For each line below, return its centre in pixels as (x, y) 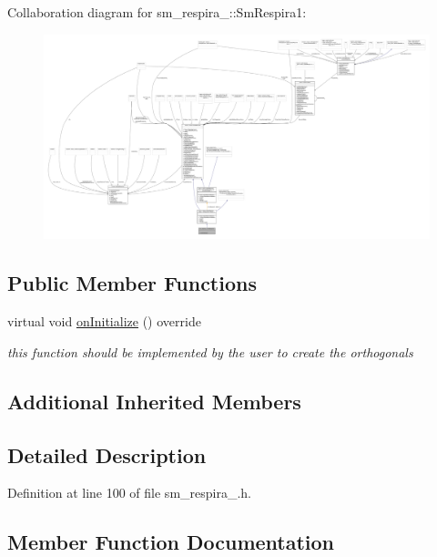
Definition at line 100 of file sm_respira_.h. (130, 493)
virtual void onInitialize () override (104, 321)
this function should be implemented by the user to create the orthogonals (210, 351)
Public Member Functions (132, 283)
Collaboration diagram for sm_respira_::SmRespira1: (157, 12)
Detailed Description (107, 454)
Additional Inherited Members (154, 401)
